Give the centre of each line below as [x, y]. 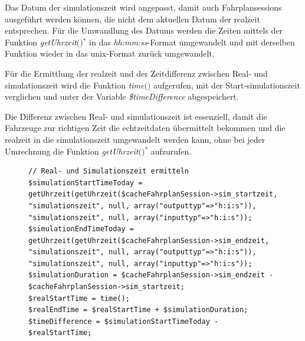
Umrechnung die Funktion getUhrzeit [72, 151]
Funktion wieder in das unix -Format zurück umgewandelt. [110, 53]
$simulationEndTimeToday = [81, 229]
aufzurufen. [171, 151]
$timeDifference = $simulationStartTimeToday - [124, 321]
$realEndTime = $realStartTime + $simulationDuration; [138, 310]
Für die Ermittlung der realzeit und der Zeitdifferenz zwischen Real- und [136, 73]
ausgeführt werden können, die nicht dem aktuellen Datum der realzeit [132, 19]
